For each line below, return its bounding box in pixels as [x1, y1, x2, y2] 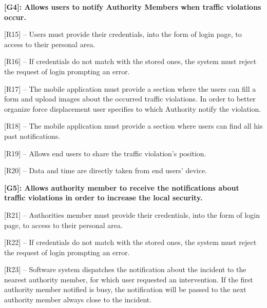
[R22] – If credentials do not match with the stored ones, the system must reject [4, 237, 257, 248]
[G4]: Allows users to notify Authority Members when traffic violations [4, 2, 261, 12]
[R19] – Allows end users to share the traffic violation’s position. [4, 148, 206, 158]
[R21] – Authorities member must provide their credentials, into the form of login [4, 209, 260, 220]
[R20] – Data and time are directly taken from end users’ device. [4, 165, 207, 176]
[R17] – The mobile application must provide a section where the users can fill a [4, 83, 256, 94]
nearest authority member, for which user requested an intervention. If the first [4, 274, 253, 284]
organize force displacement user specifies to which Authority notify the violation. [4, 103, 261, 114]
